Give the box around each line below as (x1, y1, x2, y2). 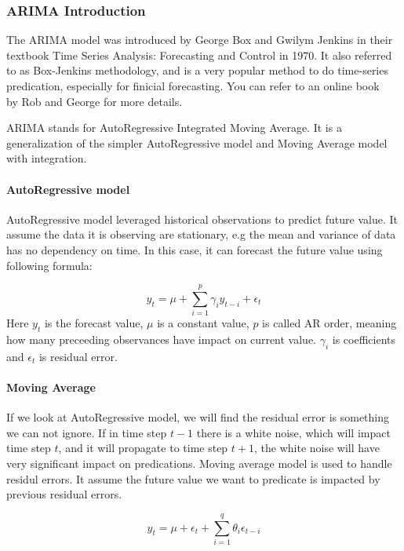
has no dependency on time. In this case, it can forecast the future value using (6, 241, 383, 257)
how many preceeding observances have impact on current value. (6, 331, 316, 348)
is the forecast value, (44, 315, 144, 331)
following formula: (6, 257, 93, 273)
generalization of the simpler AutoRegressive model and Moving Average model (6, 134, 388, 151)
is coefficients (332, 331, 396, 348)
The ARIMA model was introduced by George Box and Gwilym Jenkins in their (6, 31, 393, 48)
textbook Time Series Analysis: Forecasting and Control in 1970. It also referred (6, 46, 392, 63)
